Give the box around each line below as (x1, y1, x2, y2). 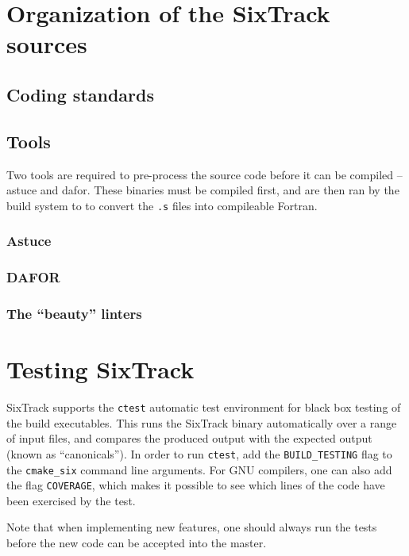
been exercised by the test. (6, 492, 136, 508)
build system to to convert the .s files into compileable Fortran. (6, 197, 318, 213)
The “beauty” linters (6, 304, 142, 323)
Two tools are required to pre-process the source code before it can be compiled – (6, 166, 403, 182)
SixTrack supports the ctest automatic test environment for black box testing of (6, 399, 401, 416)
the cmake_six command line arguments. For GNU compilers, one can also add (6, 461, 392, 477)
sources (6, 28, 87, 60)
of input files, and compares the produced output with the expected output (6, 430, 372, 447)
